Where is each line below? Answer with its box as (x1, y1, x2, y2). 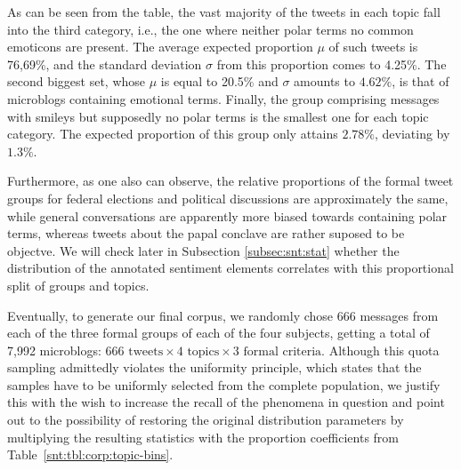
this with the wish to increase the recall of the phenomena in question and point (7, 393, 445, 411)
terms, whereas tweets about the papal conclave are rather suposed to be (7, 224, 405, 243)
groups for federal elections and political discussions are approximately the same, (7, 188, 449, 207)
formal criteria (243, 345, 322, 358)
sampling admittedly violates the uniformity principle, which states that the (7, 358, 422, 377)
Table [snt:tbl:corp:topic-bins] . (7, 445, 174, 464)
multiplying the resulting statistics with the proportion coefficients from (7, 427, 400, 446)
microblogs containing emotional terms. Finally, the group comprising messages (7, 89, 440, 108)
